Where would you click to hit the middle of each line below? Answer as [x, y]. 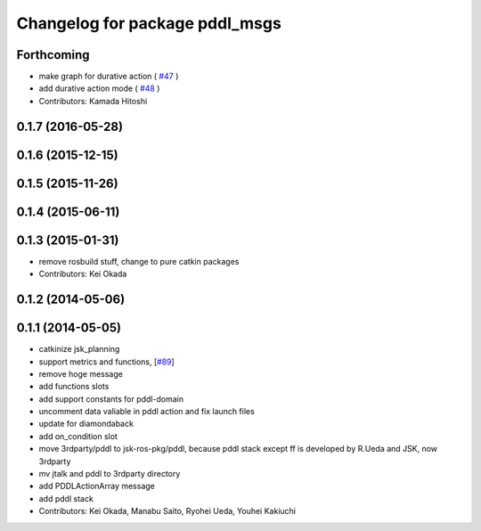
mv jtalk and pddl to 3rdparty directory [110, 474]
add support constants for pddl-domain [111, 399]
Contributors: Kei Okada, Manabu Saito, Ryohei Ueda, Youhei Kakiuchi [167, 511]
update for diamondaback [86, 424]
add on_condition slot [78, 436]
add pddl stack [66, 498]
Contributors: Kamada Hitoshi [93, 101]
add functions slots [74, 387]
